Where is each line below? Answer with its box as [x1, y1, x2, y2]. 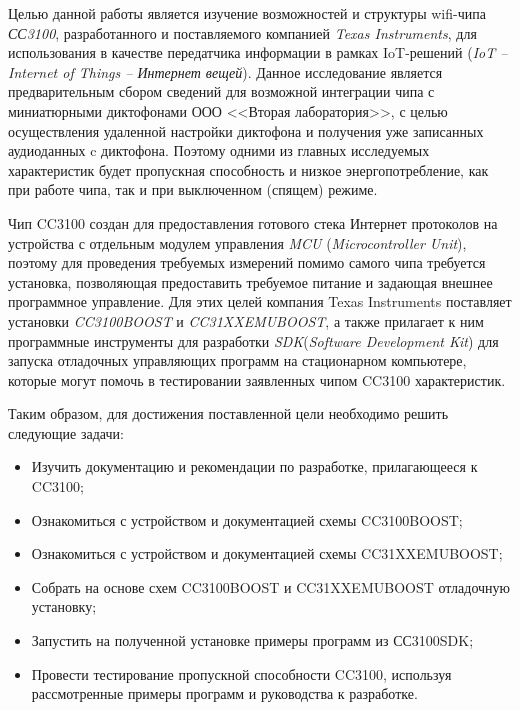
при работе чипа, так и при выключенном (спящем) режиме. [8, 179, 378, 200]
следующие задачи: [8, 422, 124, 443]
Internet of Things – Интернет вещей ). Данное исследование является [8, 61, 443, 82]
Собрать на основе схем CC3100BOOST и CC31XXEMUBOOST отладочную [31, 576, 511, 597]
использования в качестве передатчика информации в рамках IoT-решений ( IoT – [8, 42, 508, 63]
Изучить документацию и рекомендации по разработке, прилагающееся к [31, 456, 478, 477]
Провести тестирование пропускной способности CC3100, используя [31, 663, 452, 684]
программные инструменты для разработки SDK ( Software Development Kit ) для [8, 330, 499, 351]
